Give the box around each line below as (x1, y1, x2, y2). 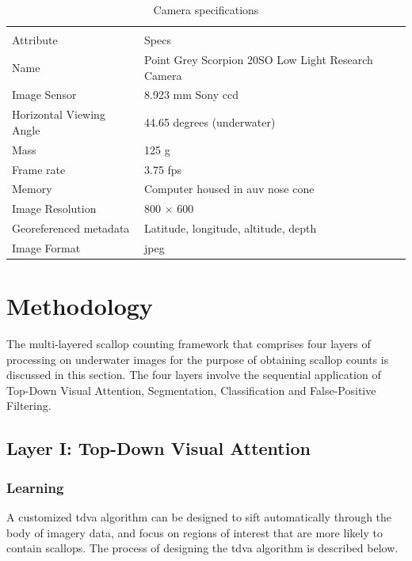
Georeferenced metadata (12, 220, 130, 237)
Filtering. (6, 397, 51, 414)
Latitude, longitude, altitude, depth (143, 220, 317, 237)
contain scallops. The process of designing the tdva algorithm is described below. (6, 540, 399, 556)
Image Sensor (12, 86, 77, 103)
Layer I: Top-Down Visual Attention (6, 436, 311, 461)
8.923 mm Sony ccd (143, 86, 238, 103)
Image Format (12, 239, 81, 256)
